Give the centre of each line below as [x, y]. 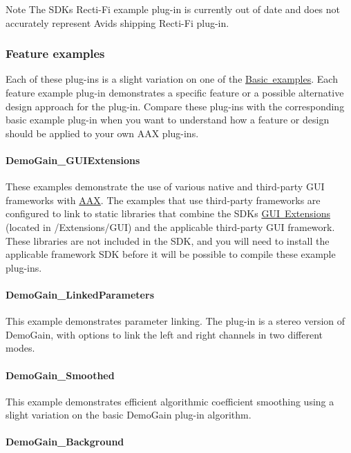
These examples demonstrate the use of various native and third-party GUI [165, 187]
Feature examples [55, 53]
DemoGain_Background [65, 442]
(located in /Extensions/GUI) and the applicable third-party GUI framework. [170, 226]
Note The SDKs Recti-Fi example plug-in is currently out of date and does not [173, 9]
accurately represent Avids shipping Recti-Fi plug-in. [117, 22]
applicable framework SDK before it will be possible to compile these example [171, 254]
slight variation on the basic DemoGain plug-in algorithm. [129, 415]
